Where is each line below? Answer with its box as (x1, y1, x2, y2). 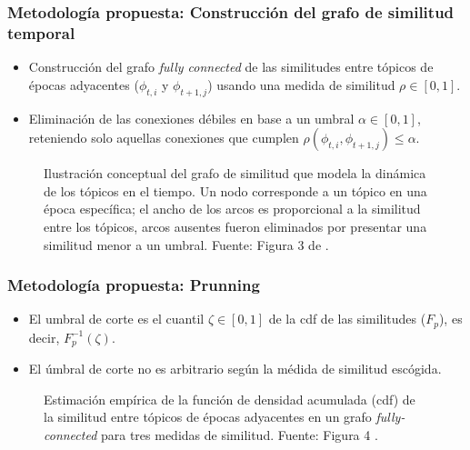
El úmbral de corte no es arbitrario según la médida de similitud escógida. (28, 359, 442, 378)
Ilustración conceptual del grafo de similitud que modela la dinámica (44, 164, 426, 183)
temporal (7, 21, 75, 44)
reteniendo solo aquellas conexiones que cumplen (28, 128, 299, 147)
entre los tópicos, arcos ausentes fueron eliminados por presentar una (44, 216, 427, 235)
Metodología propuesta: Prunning (7, 274, 260, 296)
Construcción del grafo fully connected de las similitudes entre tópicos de (28, 57, 434, 76)
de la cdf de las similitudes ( (268, 309, 426, 328)
